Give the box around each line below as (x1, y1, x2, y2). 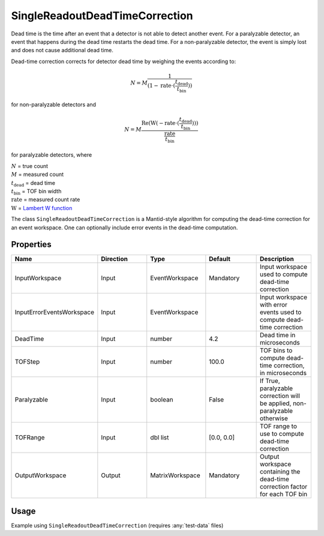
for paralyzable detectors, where (11, 151, 92, 158)
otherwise (259, 414, 288, 423)
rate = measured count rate (11, 196, 80, 203)
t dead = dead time (11, 179, 55, 188)
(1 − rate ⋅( (147, 82, 176, 89)
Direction (101, 255, 128, 263)
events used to (259, 308, 302, 316)
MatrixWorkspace (150, 471, 200, 480)
